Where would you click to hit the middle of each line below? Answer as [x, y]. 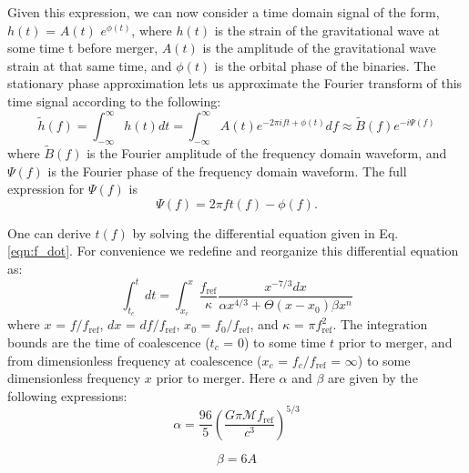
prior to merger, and [395, 342]
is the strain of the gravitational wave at [327, 30]
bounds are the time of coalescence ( [109, 342]
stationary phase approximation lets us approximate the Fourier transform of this [235, 83]
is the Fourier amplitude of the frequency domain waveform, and [267, 153]
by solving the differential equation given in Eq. [265, 232]
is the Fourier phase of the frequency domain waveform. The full [227, 171]
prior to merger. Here [215, 378]
